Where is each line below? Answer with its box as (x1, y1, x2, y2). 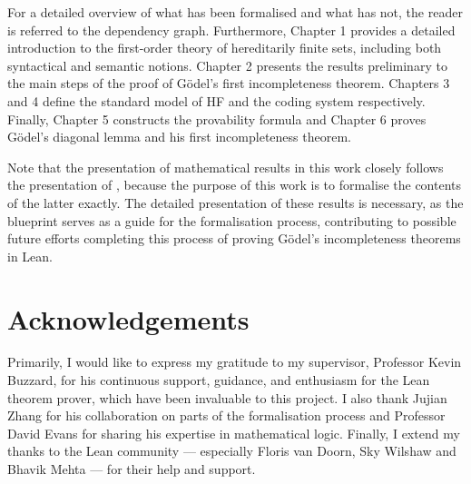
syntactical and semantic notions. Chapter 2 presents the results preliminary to (7, 55, 447, 74)
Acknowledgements (7, 300, 250, 337)
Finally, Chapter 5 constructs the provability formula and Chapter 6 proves (7, 109, 427, 128)
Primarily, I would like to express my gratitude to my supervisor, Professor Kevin (7, 352, 462, 371)
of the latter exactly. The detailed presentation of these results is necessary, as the (7, 193, 464, 212)
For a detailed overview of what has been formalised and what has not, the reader (7, 3, 463, 21)
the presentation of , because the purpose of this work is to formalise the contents (7, 175, 462, 194)
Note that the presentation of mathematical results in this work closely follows (7, 157, 444, 176)
